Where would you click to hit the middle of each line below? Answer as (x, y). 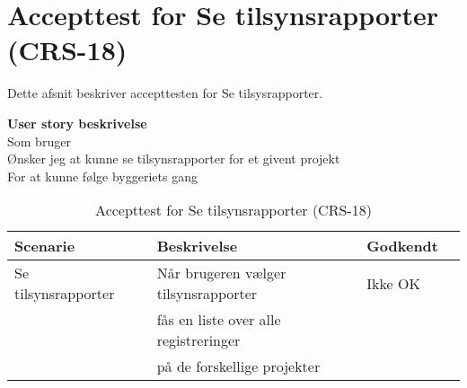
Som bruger (39, 141)
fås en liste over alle (219, 320)
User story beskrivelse (77, 123)
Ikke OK (393, 283)
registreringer (198, 340)
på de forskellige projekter (238, 366)
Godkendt (402, 246)
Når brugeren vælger (221, 273)
